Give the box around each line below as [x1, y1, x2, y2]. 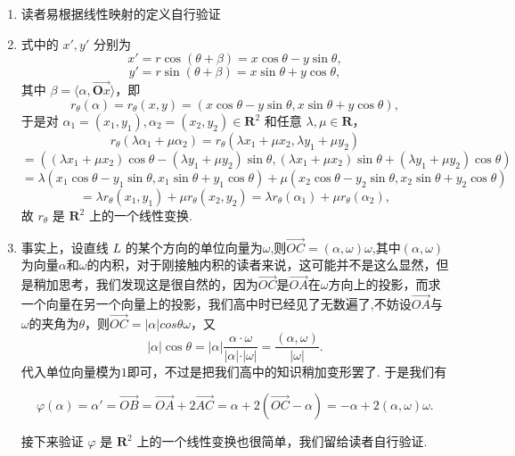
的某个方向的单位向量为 [125, 237, 263, 256]
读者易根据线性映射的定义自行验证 [20, 4, 221, 22]
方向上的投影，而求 [328, 275, 441, 294]
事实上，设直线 [20, 237, 109, 256]
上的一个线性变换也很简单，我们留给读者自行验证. [136, 432, 428, 451]
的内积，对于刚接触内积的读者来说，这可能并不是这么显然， [86, 255, 437, 274]
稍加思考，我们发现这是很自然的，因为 [33, 275, 258, 294]
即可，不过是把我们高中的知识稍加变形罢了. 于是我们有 [127, 361, 447, 380]
